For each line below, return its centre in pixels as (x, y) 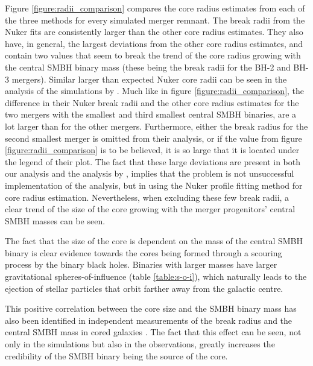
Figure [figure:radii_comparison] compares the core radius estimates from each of (155, 8)
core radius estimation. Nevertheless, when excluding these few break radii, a (147, 197)
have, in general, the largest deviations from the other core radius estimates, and (154, 43)
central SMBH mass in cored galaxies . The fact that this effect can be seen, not (153, 332)
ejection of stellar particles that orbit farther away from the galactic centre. (144, 288)
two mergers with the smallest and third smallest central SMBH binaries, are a (151, 114)
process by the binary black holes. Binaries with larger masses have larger (141, 264)
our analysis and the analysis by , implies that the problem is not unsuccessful (150, 173)
